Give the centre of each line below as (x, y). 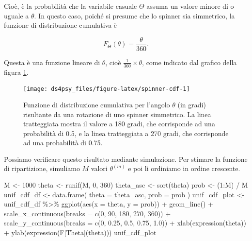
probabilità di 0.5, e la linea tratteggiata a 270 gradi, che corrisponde (126, 133)
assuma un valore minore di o (190, 6)
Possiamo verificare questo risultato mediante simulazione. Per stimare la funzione (126, 159)
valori (99, 168)
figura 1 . (16, 72)
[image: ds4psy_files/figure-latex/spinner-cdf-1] (107, 89)
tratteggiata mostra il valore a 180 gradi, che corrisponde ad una (119, 124)
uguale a (16, 15)
